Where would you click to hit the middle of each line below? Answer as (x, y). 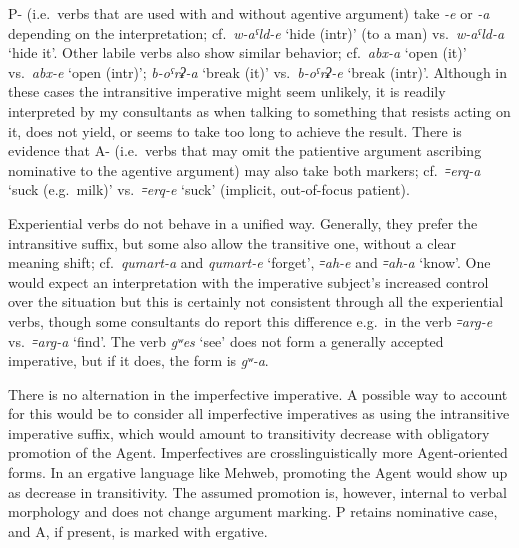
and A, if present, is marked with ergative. (138, 530)
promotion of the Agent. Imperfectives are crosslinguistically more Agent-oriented (258, 452)
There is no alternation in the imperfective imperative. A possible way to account (258, 393)
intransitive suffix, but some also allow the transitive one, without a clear (232, 242)
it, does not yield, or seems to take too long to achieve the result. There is (235, 130)
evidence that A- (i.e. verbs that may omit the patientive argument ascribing (245, 150)
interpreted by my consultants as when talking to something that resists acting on (259, 110)
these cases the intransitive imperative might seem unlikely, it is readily (227, 91)
